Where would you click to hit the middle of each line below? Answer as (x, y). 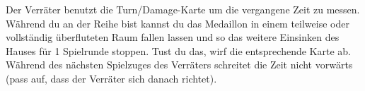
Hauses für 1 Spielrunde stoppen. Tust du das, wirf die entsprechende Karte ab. (178, 50)
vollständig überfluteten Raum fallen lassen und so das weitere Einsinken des (173, 37)
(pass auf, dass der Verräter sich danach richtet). (111, 78)
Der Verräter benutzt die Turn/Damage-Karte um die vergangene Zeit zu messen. (183, 9)
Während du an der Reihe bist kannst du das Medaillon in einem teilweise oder (178, 23)
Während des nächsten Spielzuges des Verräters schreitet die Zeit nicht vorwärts (179, 65)
